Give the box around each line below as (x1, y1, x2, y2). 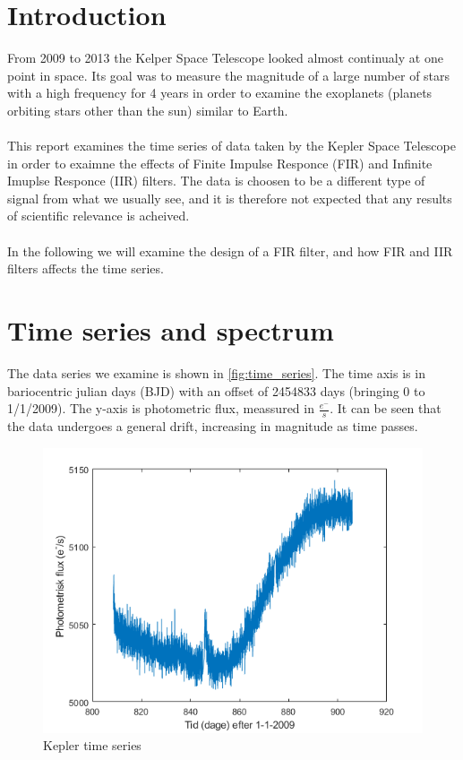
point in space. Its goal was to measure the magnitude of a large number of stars (7, 65, 450, 84)
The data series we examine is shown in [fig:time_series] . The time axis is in (7, 363, 425, 382)
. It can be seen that (330, 399, 442, 418)
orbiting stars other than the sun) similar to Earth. (7, 100, 288, 119)
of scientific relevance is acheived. (7, 206, 190, 225)
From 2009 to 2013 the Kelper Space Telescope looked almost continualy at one (7, 48, 443, 67)
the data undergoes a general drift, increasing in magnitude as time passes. (7, 416, 418, 435)
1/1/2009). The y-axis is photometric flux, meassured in (7, 399, 314, 418)
